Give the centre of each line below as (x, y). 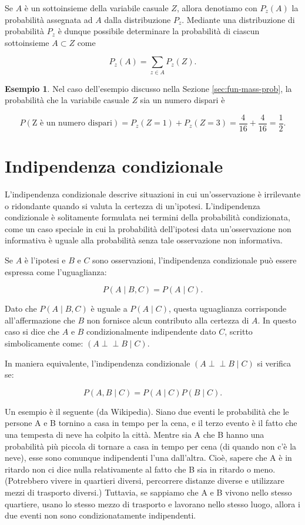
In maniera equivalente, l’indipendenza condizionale (98, 363)
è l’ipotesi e (45, 260)
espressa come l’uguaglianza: (56, 271)
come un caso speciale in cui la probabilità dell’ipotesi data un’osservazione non (148, 228)
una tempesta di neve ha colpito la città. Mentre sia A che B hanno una (135, 434)
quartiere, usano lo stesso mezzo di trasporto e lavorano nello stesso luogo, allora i (152, 503)
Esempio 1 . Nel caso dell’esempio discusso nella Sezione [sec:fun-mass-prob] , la (148, 88)
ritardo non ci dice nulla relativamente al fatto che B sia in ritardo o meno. (140, 469)
